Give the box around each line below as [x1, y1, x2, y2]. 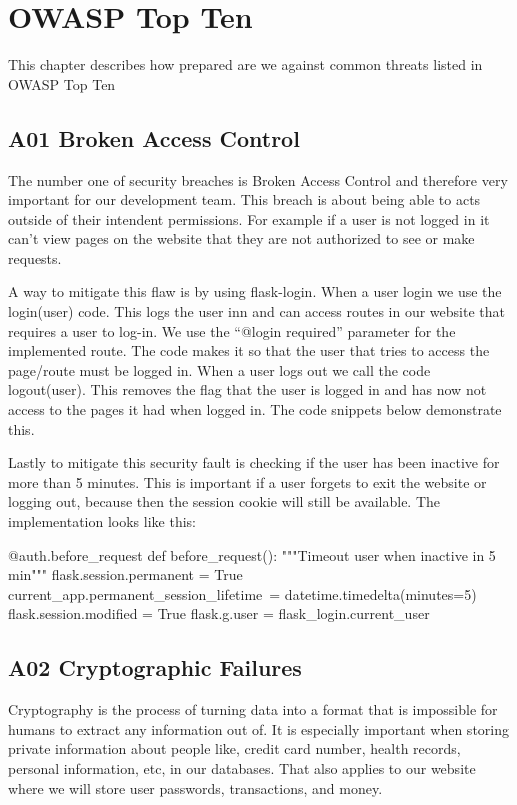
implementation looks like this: [8, 511, 196, 532]
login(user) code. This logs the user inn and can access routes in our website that [8, 301, 505, 322]
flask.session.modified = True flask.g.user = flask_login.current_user [8, 603, 430, 624]
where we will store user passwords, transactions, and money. [8, 777, 383, 798]
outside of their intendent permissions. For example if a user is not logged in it [8, 208, 490, 229]
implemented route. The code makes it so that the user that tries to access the [8, 340, 490, 361]
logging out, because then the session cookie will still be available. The [8, 491, 441, 512]
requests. [8, 247, 62, 268]
